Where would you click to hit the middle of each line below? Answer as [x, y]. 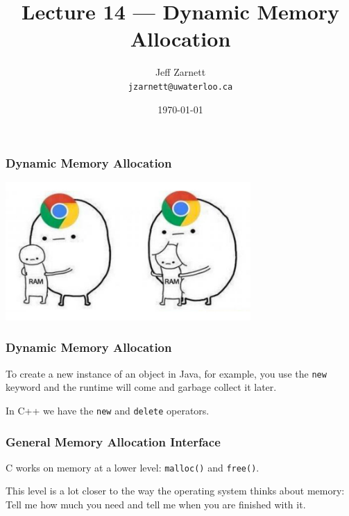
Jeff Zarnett [180, 72]
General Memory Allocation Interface [113, 441]
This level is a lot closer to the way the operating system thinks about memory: [175, 491]
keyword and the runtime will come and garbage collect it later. [141, 387]
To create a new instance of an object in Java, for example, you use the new [166, 373]
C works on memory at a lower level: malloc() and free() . [133, 467]
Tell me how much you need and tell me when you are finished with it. [156, 505]
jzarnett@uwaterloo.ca [180, 87]
